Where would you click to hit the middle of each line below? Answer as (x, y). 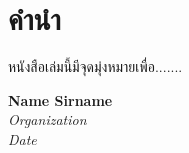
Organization (47, 119)
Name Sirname (60, 99)
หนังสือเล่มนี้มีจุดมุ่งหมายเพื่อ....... (95, 66)
